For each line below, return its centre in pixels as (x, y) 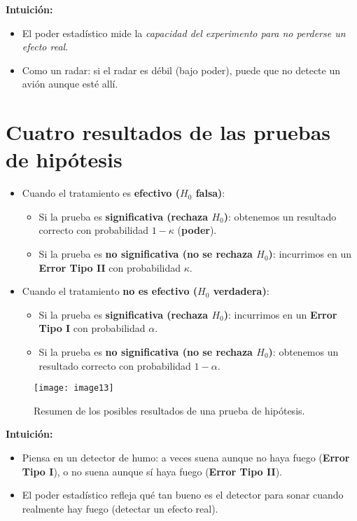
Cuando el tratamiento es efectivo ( (101, 193)
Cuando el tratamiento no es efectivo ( (110, 291)
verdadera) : (241, 291)
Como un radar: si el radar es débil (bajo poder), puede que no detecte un (181, 70)
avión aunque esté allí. (70, 84)
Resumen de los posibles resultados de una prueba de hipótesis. (169, 410)
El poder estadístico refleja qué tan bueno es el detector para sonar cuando (183, 495)
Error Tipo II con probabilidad (110, 267)
